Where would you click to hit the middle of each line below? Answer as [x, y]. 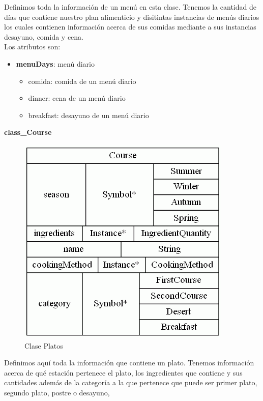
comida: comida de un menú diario [82, 81]
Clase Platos [44, 345]
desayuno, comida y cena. [44, 36]
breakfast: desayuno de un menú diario [89, 115]
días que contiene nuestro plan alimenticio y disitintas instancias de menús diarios [132, 17]
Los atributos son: [32, 47]
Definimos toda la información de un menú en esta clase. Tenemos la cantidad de [130, 7]
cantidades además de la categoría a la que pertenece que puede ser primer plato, [131, 382]
